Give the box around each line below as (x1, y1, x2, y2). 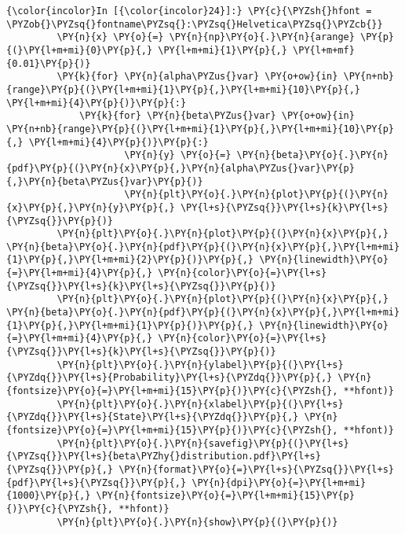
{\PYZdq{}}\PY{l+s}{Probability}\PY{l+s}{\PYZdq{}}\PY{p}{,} (6, 372, 333, 384)
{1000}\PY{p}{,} (6, 490, 91, 502)
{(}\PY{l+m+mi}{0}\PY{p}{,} (6, 44, 153, 56)
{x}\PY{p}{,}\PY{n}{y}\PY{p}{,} (6, 201, 175, 213)
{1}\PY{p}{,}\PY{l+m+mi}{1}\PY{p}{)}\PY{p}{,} (6, 319, 254, 331)
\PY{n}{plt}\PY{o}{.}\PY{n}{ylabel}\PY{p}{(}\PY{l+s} (57, 359, 344, 370)
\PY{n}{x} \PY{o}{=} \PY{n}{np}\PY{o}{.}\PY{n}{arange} (57, 31, 355, 43)
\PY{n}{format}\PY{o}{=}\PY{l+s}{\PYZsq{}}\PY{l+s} (119, 463, 394, 475)
